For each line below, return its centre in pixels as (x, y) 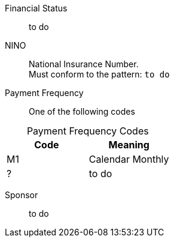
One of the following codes (82, 111)
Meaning (129, 145)
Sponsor (22, 195)
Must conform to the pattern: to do (99, 74)
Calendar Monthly (129, 159)
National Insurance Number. (84, 64)
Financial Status (36, 8)
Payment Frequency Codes (88, 131)
